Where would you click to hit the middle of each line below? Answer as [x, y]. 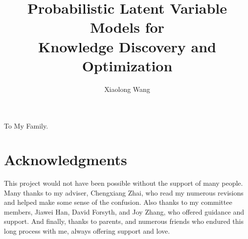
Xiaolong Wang [127, 89]
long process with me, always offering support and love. [87, 230]
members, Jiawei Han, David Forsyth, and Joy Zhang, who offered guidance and [124, 211]
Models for [127, 27]
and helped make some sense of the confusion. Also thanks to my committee [118, 202]
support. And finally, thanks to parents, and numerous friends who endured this [124, 221]
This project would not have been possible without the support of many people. [124, 183]
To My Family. [26, 126]
